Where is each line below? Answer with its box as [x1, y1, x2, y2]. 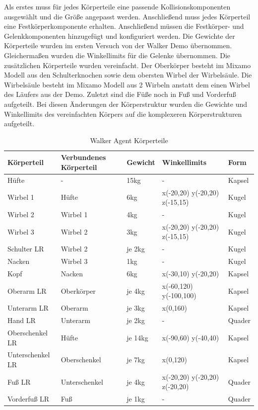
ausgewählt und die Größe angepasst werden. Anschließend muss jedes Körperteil [4, 11, 251, 21]
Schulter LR [7, 244, 44, 254]
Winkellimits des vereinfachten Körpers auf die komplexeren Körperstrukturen [4, 108, 242, 119]
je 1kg [127, 394, 145, 404]
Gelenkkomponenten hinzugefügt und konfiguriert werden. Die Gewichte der [4, 30, 235, 41]
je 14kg [127, 332, 148, 342]
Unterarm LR [7, 303, 49, 313]
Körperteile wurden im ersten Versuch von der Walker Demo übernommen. [4, 40, 232, 51]
